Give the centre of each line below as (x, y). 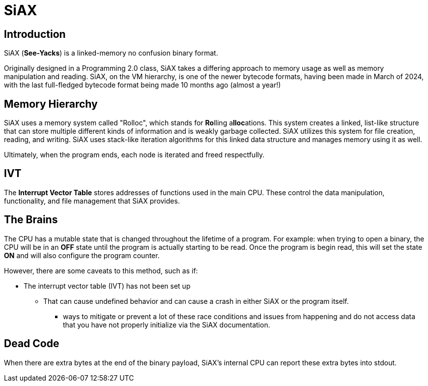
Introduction (35, 34)
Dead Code (32, 344)
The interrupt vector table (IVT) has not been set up (107, 286)
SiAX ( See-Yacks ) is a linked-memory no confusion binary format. (111, 53)
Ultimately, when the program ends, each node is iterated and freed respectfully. (134, 155)
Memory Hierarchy (51, 104)
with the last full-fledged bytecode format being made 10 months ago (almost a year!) (143, 85)
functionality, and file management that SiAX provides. (92, 201)
